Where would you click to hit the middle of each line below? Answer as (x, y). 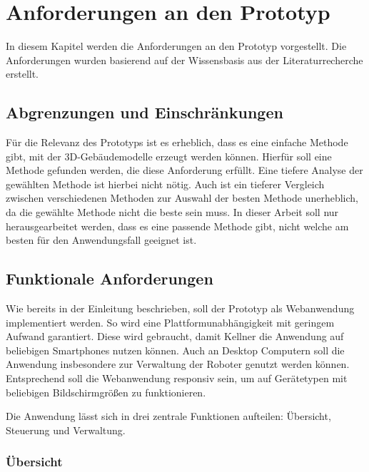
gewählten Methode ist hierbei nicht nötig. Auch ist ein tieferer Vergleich (165, 184)
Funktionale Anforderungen (110, 278)
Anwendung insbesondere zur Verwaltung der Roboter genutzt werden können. (178, 364)
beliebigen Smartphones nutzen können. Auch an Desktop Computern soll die (175, 350)
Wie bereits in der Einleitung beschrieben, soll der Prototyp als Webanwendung (180, 308)
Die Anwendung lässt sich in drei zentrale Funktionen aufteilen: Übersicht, (168, 416)
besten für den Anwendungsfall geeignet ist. (101, 240)
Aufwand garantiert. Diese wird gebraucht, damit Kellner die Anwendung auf (175, 336)
